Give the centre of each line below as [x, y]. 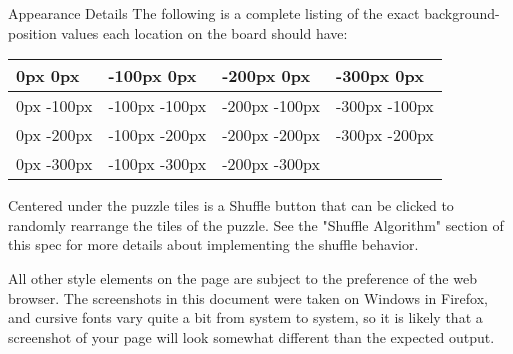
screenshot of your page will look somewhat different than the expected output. [251, 336]
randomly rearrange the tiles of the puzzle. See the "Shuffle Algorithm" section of [256, 224]
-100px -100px [157, 106]
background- [462, 13]
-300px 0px [380, 76]
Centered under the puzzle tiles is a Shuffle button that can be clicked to [231, 205]
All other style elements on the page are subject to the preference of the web [242, 277]
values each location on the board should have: [204, 32]
